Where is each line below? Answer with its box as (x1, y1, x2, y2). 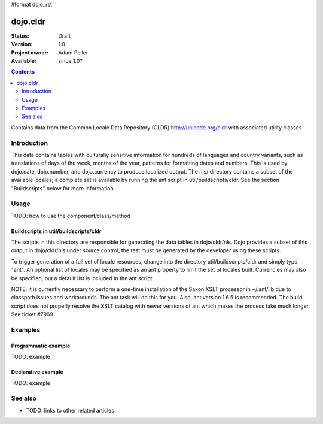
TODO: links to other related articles (26, 407, 115, 414)
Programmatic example (11, 342, 71, 349)
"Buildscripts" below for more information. (11, 184, 115, 192)
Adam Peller (58, 49, 89, 56)
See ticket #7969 (11, 311, 53, 318)
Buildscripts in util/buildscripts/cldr (11, 228, 102, 235)
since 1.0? (58, 57, 83, 65)
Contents (11, 68, 35, 75)
